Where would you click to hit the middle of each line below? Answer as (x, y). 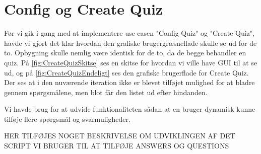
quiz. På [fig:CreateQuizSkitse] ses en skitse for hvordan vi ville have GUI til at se (131, 62)
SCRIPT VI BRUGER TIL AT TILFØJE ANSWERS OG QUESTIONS (117, 146)
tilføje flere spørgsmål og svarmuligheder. (67, 119)
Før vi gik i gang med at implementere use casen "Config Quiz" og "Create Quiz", (129, 33)
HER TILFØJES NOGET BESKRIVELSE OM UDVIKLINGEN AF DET (120, 136)
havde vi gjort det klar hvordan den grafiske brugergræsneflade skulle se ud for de (130, 43)
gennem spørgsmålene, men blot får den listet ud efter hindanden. (106, 92)
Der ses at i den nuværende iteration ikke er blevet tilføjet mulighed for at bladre (129, 82)
